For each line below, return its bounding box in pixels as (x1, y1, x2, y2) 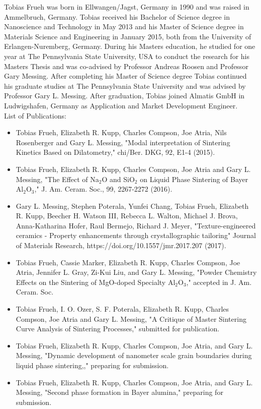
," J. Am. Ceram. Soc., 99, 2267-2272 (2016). (34, 184, 172, 194)
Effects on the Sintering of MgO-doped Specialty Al (16, 276, 176, 287)
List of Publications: (4, 110, 66, 121)
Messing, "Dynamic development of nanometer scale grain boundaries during (16, 350, 252, 361)
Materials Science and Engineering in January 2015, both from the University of (4, 31, 251, 41)
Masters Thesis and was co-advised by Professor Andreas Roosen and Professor (4, 61, 248, 71)
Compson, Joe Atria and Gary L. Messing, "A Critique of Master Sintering (16, 313, 246, 324)
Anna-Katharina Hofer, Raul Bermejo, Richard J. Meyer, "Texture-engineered (16, 220, 256, 230)
